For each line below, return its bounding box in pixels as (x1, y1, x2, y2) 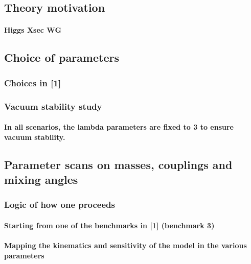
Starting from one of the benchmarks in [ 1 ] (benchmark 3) (4, 220, 215, 230)
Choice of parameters (4, 50, 119, 65)
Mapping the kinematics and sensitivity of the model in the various (4, 240, 247, 251)
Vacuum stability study (4, 100, 102, 112)
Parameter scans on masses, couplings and (4, 156, 233, 172)
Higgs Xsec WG (4, 25, 62, 35)
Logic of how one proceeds (4, 198, 115, 211)
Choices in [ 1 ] (4, 76, 61, 89)
